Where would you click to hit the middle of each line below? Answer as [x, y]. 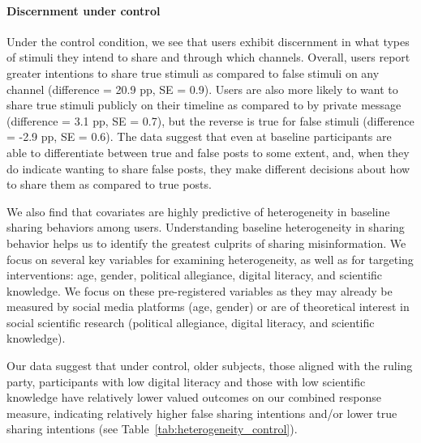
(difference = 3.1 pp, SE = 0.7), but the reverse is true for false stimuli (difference [210, 120]
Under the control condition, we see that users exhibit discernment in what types [208, 41]
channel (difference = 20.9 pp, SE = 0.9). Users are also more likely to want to [202, 89]
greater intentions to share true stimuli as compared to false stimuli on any [193, 72]
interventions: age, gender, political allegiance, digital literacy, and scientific [195, 275]
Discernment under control [84, 10]
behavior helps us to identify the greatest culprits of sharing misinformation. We [206, 243]
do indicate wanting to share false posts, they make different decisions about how [208, 168]
